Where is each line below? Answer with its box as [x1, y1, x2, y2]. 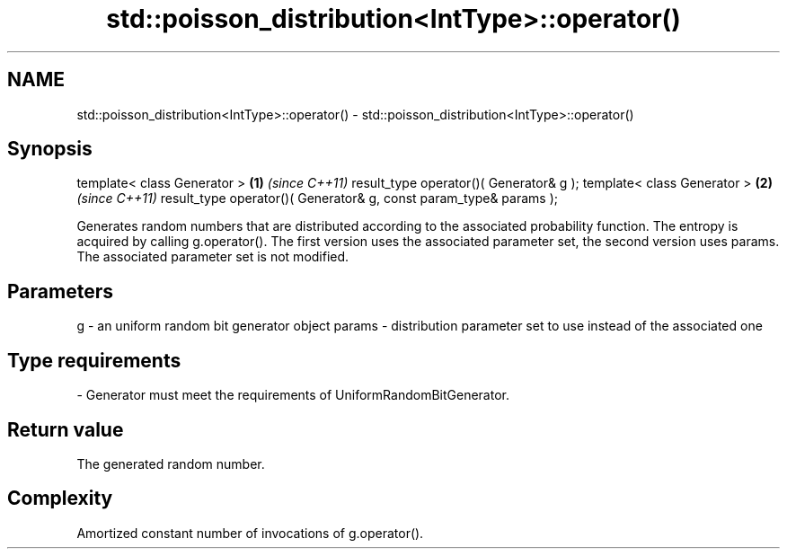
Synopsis [7, 137, 93, 161]
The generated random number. [76, 455, 265, 472]
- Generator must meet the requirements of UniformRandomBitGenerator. [76, 387, 509, 403]
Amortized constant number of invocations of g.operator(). [76, 525, 424, 541]
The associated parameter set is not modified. [76, 249, 349, 265]
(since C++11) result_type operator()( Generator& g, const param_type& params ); [76, 190, 558, 207]
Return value [7, 418, 124, 441]
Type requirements [7, 349, 181, 372]
